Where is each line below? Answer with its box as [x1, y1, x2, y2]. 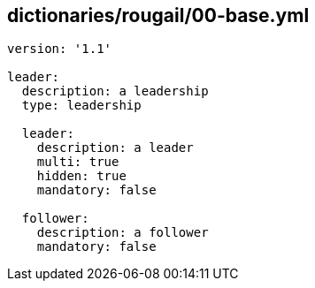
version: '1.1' [7, 42, 112, 57]
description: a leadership [21, 84, 209, 99]
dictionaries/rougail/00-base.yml [7, 4, 310, 27]
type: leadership [21, 98, 142, 113]
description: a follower [36, 225, 209, 240]
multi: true [36, 155, 119, 170]
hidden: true [36, 169, 127, 184]
